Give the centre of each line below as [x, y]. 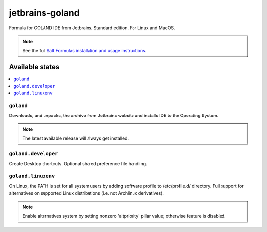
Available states [34, 67]
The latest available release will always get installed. [75, 138]
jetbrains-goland [44, 13]
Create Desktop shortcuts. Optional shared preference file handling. [78, 164]
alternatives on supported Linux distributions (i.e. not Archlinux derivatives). [87, 193]
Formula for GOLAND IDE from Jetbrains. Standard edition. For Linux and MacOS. [92, 28]
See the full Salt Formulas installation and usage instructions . [85, 51]
